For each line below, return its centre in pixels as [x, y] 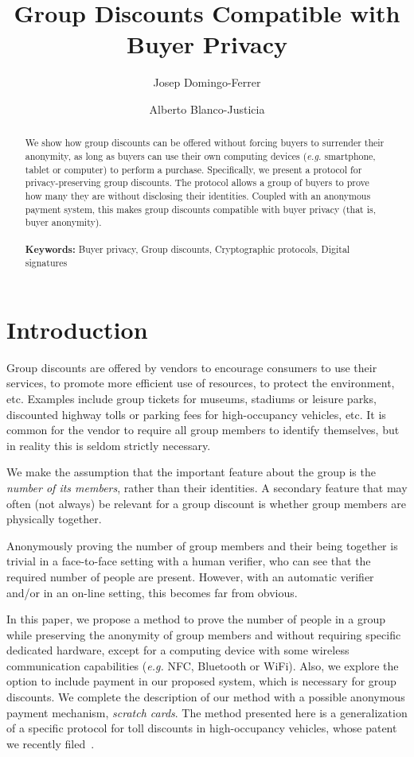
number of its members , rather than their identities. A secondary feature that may [207, 487]
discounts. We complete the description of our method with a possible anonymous [206, 697]
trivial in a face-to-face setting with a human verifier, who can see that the [189, 561]
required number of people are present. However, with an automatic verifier [190, 576]
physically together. [54, 519]
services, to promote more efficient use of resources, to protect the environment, [201, 383]
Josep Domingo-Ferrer [207, 82]
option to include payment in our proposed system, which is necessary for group [201, 681]
